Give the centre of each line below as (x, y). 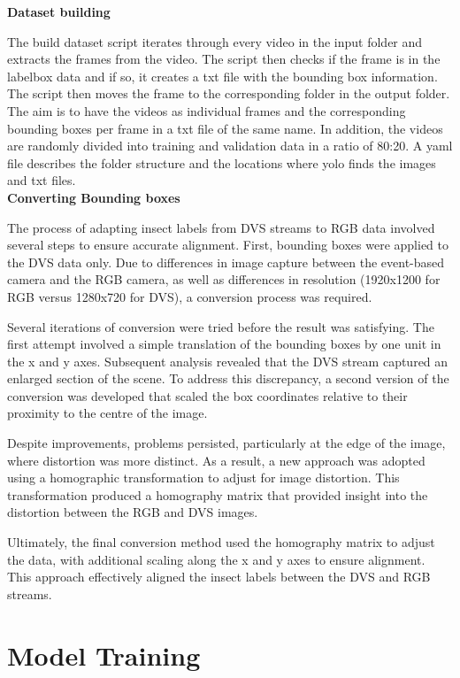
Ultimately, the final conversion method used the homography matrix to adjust (221, 542)
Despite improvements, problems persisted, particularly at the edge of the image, (226, 443)
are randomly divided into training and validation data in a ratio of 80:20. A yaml (230, 146)
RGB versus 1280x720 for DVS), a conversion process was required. (190, 296)
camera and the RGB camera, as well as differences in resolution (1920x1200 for (224, 279)
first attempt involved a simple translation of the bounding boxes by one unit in (224, 344)
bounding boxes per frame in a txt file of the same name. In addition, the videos (225, 128)
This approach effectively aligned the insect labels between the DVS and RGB (219, 577)
